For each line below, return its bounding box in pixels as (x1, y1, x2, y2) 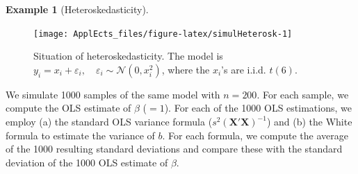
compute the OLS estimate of (6, 101, 131, 115)
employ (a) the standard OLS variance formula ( (6, 114, 213, 129)
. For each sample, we (257, 87, 349, 101)
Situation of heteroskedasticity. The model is (33, 49, 223, 63)
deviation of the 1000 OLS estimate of (6, 155, 168, 169)
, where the (161, 62, 210, 76)
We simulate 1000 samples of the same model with (6, 87, 220, 101)
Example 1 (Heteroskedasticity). (6, 2, 149, 16)
